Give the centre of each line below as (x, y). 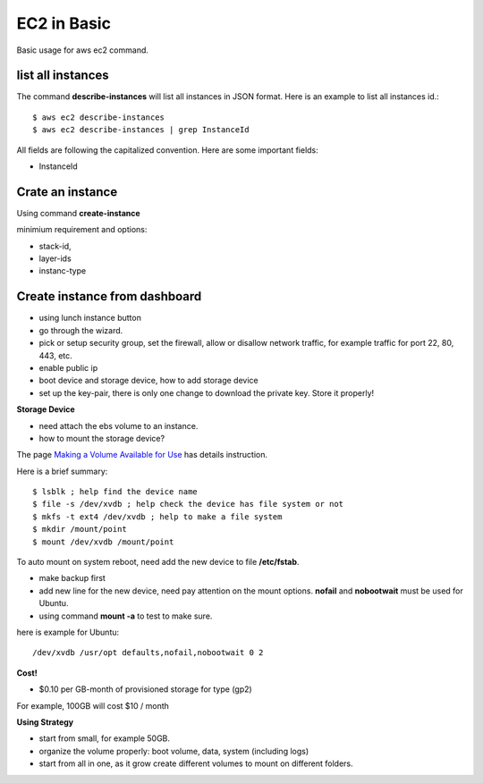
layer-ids (55, 258)
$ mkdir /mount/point (80, 529)
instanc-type (63, 271)
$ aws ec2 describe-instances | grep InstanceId (141, 130)
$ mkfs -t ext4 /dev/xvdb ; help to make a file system (157, 517)
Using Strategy (45, 722)
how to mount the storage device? (102, 438)
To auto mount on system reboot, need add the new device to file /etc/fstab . (158, 562)
